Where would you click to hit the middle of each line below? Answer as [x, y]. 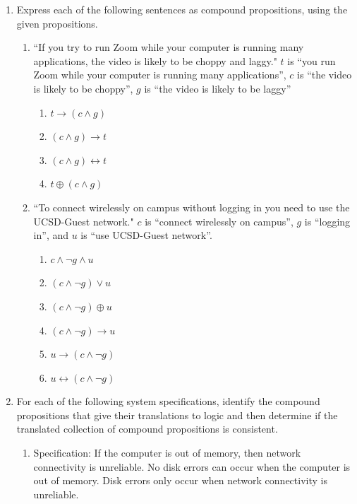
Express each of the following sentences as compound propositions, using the [182, 9]
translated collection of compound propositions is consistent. [147, 429]
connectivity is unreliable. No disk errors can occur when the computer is [192, 466]
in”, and [51, 235]
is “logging [327, 221]
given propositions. [57, 23]
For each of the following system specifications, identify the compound [168, 401]
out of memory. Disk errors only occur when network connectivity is [180, 480]
